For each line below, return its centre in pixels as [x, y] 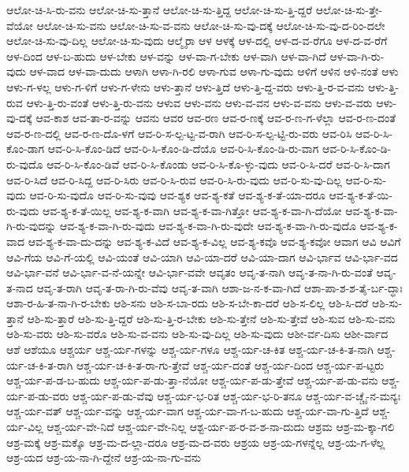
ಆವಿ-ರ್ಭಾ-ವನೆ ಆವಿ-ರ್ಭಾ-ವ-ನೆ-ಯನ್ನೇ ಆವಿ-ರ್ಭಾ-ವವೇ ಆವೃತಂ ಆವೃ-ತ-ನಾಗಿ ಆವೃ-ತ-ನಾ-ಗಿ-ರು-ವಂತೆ [190, 272]
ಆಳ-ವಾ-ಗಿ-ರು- [357, 56]
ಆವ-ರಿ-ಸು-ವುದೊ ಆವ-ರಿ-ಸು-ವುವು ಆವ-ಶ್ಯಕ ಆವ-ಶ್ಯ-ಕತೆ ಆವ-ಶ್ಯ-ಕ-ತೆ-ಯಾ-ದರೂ [177, 195]
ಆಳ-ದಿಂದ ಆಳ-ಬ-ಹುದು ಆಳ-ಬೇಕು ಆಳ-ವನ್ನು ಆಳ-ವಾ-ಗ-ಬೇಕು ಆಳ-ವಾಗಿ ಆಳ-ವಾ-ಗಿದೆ [166, 56]
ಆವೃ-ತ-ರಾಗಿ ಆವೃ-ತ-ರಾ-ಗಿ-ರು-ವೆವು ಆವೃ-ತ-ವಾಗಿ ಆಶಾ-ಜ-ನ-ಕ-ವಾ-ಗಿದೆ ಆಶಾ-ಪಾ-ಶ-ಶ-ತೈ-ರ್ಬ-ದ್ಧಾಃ [219, 287]
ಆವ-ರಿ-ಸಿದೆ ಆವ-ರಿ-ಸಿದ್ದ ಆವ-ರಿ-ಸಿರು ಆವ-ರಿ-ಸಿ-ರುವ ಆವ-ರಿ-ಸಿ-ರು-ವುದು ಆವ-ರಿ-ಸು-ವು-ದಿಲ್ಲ [174, 179]
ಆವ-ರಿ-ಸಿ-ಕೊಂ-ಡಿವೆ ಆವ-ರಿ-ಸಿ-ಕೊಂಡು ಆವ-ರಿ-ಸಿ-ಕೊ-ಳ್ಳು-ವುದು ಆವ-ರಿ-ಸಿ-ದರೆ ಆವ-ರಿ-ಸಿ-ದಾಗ [218, 164]
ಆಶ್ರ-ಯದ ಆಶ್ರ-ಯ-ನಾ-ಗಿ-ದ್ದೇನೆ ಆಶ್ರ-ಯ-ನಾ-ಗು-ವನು [104, 457]
